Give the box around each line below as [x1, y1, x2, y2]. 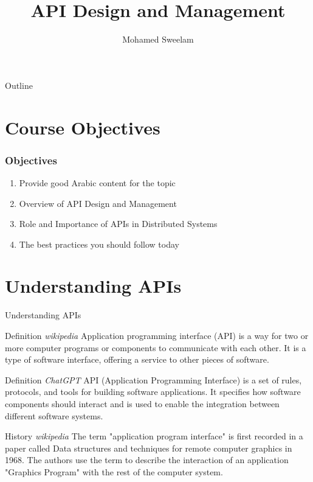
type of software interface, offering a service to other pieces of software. [5, 353, 269, 366]
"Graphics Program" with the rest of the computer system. [5, 465, 223, 478]
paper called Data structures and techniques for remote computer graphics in [5, 441, 292, 454]
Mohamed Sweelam [122, 33, 194, 46]
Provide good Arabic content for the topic [19, 176, 176, 189]
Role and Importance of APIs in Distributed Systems [19, 217, 218, 230]
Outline [5, 79, 33, 91]
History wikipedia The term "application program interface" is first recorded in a [5, 430, 303, 442]
